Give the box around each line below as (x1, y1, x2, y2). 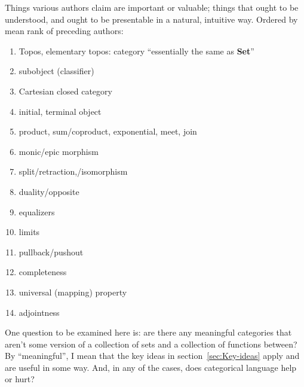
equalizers (19, 205, 55, 218)
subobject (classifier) (19, 65, 94, 77)
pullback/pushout (19, 245, 84, 258)
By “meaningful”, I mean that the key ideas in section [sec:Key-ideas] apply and (5, 349, 300, 362)
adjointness (19, 306, 60, 318)
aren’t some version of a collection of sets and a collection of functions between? (5, 337, 297, 350)
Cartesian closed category (19, 84, 112, 97)
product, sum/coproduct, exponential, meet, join (19, 125, 197, 138)
